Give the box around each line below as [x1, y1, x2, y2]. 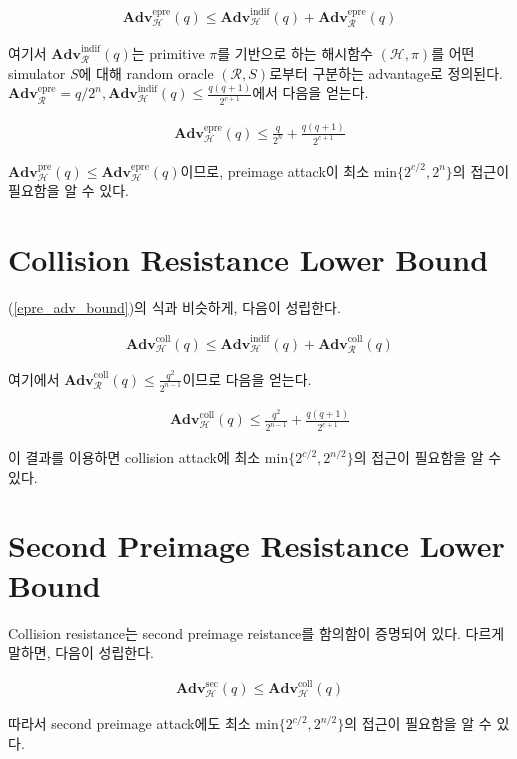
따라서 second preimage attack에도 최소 [8, 713, 251, 734]
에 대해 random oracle [78, 62, 214, 83]
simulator [8, 62, 66, 83]
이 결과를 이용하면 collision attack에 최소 [8, 447, 261, 468]
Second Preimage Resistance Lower [8, 525, 505, 566]
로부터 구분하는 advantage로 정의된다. [269, 62, 504, 83]
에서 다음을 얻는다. [252, 82, 369, 103]
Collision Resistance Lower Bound [8, 238, 489, 279]
